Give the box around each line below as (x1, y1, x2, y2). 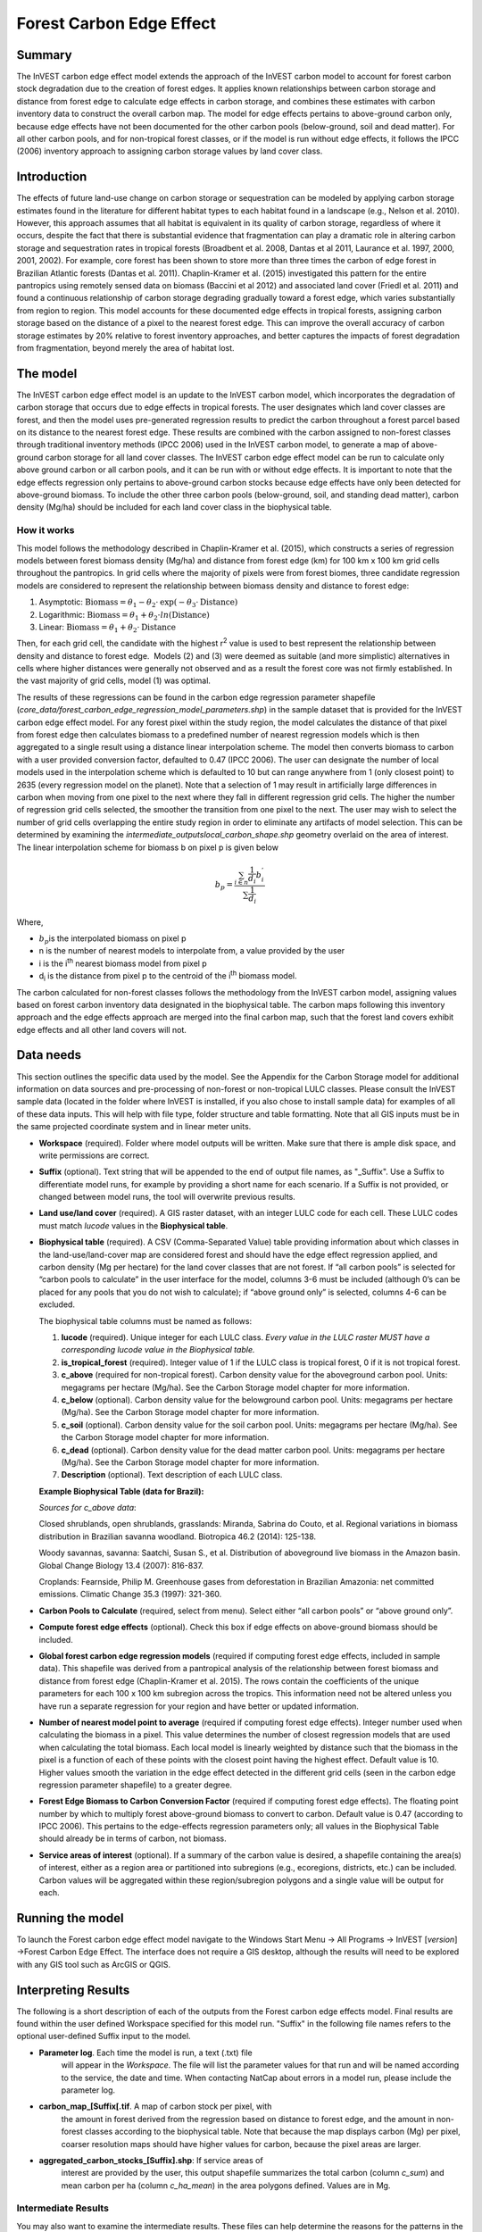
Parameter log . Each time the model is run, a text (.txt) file (38, 2047, 253, 2058)
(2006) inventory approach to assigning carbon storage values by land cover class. (16, 146, 323, 156)
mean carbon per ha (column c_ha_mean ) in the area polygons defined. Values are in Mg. (61, 2179, 391, 2191)
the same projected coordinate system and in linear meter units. (16, 1121, 252, 1132)
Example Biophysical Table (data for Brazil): (38, 1486, 204, 1496)
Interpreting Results (16, 1982, 130, 1997)
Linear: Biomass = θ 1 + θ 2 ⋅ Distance (38, 621, 177, 634)
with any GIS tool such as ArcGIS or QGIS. (16, 1959, 171, 1970)
